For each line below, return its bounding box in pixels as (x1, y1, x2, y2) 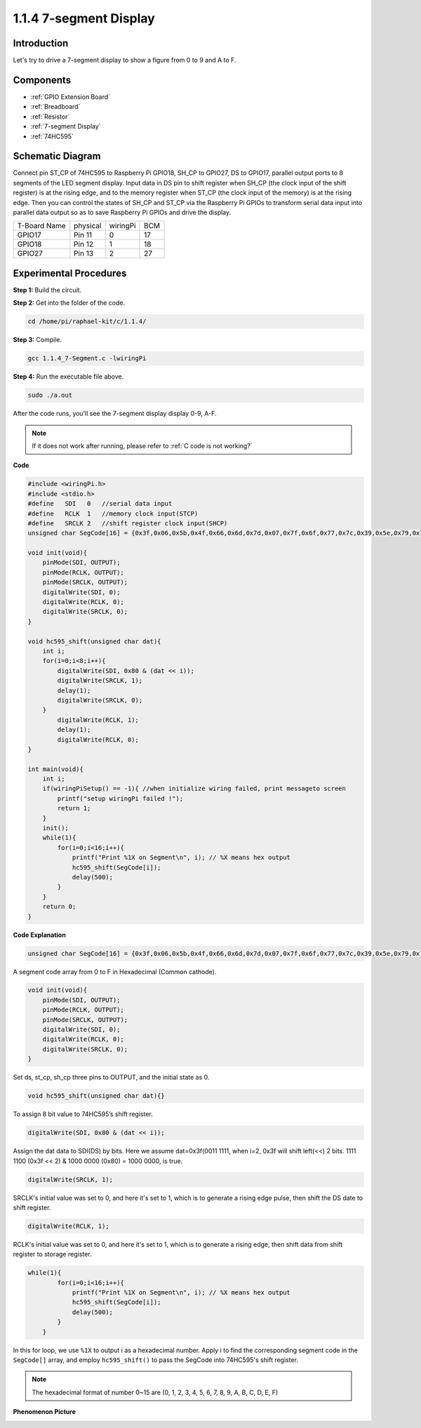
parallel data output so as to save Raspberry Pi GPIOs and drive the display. (13, 208, 232, 216)
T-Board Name (17, 221, 66, 231)
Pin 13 (74, 249, 94, 258)
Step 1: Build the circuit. (13, 285, 82, 294)
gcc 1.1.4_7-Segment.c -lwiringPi (27, 355, 147, 362)
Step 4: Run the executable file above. (13, 372, 124, 381)
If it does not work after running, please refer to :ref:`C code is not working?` (32, 441, 253, 450)
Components (13, 74, 72, 86)
